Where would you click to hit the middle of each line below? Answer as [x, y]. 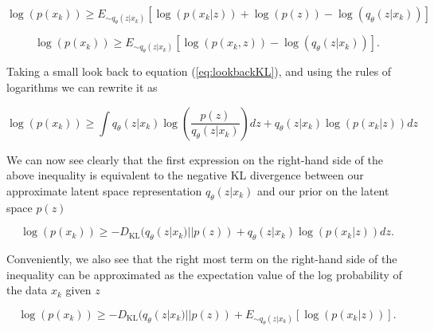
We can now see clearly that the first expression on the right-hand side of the [195, 159]
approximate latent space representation [104, 190]
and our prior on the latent [323, 190]
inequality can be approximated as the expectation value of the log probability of [204, 274]
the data [27, 290]
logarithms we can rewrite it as [82, 87]
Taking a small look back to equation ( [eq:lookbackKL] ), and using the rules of [199, 71]
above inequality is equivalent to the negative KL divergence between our [185, 175]
